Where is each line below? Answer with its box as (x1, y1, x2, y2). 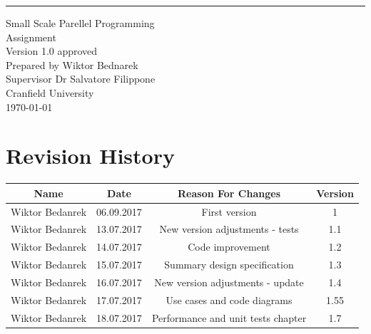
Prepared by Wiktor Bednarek (6, 57, 138, 72)
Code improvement (188, 239, 270, 254)
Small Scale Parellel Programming (6, 16, 155, 30)
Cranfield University (6, 85, 94, 100)
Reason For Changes (178, 185, 281, 200)
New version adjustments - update (154, 275, 304, 289)
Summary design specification (164, 257, 294, 272)
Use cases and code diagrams (166, 292, 293, 307)
